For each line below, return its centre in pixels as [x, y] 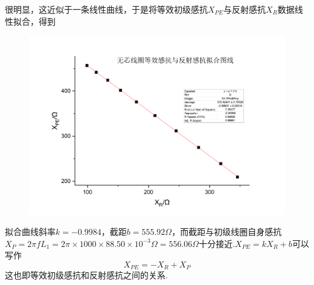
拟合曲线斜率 [30, 232]
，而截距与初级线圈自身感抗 [227, 232]
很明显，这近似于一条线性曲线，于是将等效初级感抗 [106, 9]
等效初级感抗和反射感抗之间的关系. [99, 275]
